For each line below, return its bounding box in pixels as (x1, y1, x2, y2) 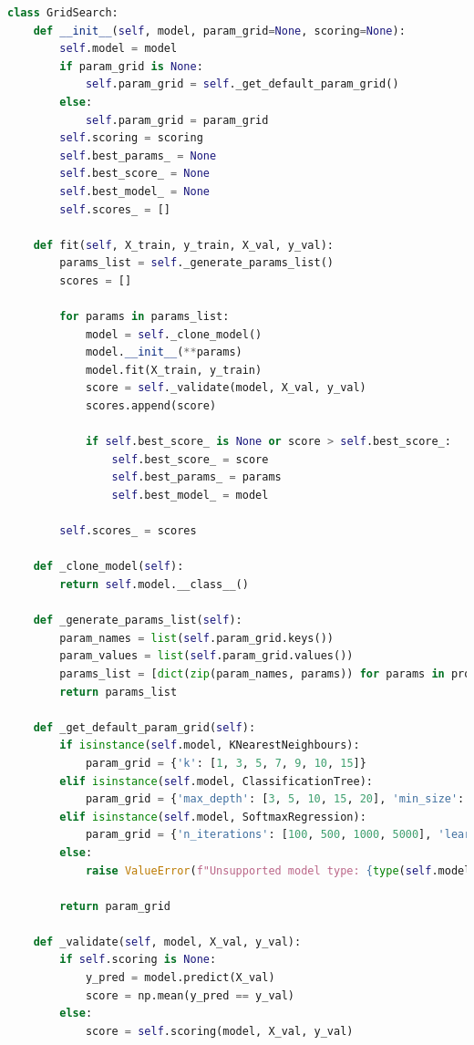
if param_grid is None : (59, 59, 203, 73)
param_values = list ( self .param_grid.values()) (59, 649, 354, 663)
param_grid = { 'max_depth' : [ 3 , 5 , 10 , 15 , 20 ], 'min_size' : (85, 792, 465, 806)
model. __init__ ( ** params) (85, 346, 242, 359)
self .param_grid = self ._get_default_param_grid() (85, 78, 399, 91)
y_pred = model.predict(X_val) (85, 971, 275, 985)
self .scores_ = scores (59, 524, 197, 538)
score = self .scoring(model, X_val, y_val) (85, 1024, 354, 1038)
